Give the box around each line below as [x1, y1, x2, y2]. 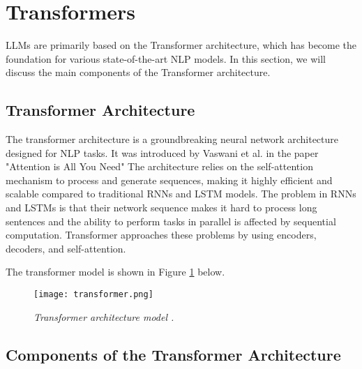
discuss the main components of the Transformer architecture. [6, 65, 271, 80]
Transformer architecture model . [33, 309, 174, 324]
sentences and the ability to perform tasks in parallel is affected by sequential [6, 213, 336, 228]
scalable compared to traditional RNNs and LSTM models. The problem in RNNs [6, 186, 356, 201]
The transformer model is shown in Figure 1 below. [6, 264, 225, 279]
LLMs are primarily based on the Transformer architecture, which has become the [6, 38, 357, 52]
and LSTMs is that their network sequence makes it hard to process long [6, 200, 317, 215]
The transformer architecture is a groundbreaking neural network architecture [6, 132, 338, 146]
